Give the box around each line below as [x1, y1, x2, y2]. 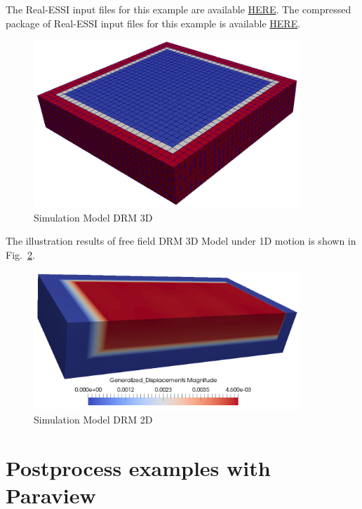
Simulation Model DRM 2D [34, 412, 153, 427]
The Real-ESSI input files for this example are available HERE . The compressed [6, 2, 351, 16]
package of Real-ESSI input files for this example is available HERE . [6, 15, 301, 30]
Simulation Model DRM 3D [34, 210, 153, 224]
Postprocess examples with [6, 453, 271, 482]
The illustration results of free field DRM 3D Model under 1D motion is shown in [6, 233, 356, 248]
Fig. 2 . [6, 247, 35, 262]
